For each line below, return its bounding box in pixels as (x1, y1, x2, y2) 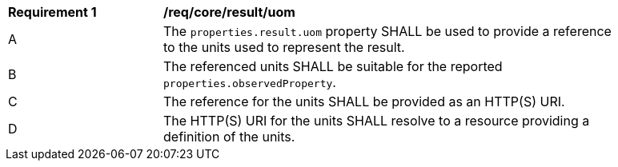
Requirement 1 (8, 4, 97, 20)
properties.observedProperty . (163, 74, 336, 90)
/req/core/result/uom (163, 4, 295, 20)
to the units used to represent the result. (163, 39, 405, 55)
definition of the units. (163, 129, 295, 145)
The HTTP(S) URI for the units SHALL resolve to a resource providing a (163, 113, 590, 129)
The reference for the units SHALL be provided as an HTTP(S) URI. (163, 93, 565, 109)
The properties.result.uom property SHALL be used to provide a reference (163, 23, 612, 39)
